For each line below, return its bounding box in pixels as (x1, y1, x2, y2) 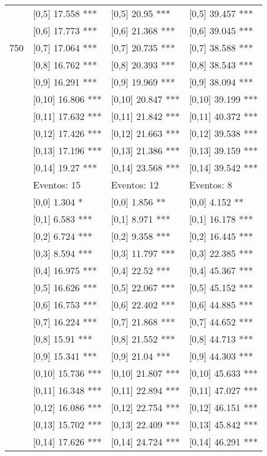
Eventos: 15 (33, 178, 81, 191)
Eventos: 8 (189, 178, 232, 191)
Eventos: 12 (111, 178, 159, 191)
